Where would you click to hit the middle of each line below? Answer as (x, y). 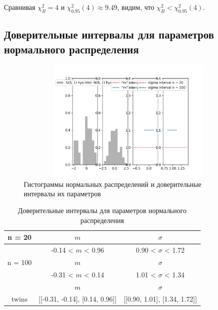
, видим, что (136, 7)
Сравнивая (20, 7)
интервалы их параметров (63, 194)
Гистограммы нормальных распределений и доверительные (113, 184)
